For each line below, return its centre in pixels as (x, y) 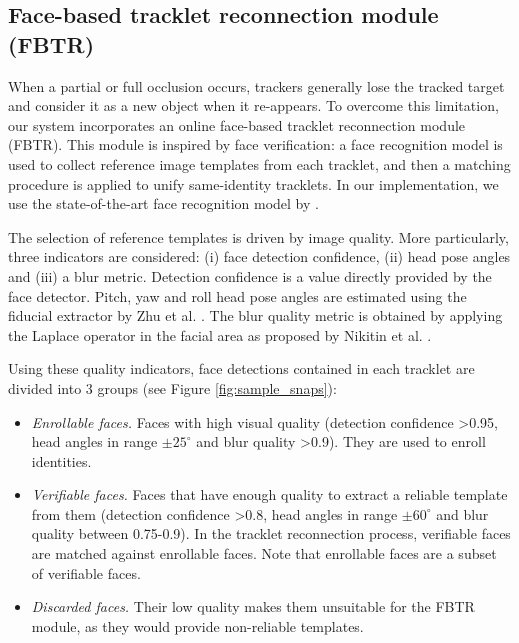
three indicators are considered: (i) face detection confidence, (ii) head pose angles (259, 256)
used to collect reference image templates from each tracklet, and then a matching (259, 163)
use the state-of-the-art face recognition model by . (163, 203)
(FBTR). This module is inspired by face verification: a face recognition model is (255, 144)
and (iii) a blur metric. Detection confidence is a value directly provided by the (250, 275)
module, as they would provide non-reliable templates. (197, 625)
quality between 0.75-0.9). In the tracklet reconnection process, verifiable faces (271, 533)
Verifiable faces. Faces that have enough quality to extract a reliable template (269, 494)
